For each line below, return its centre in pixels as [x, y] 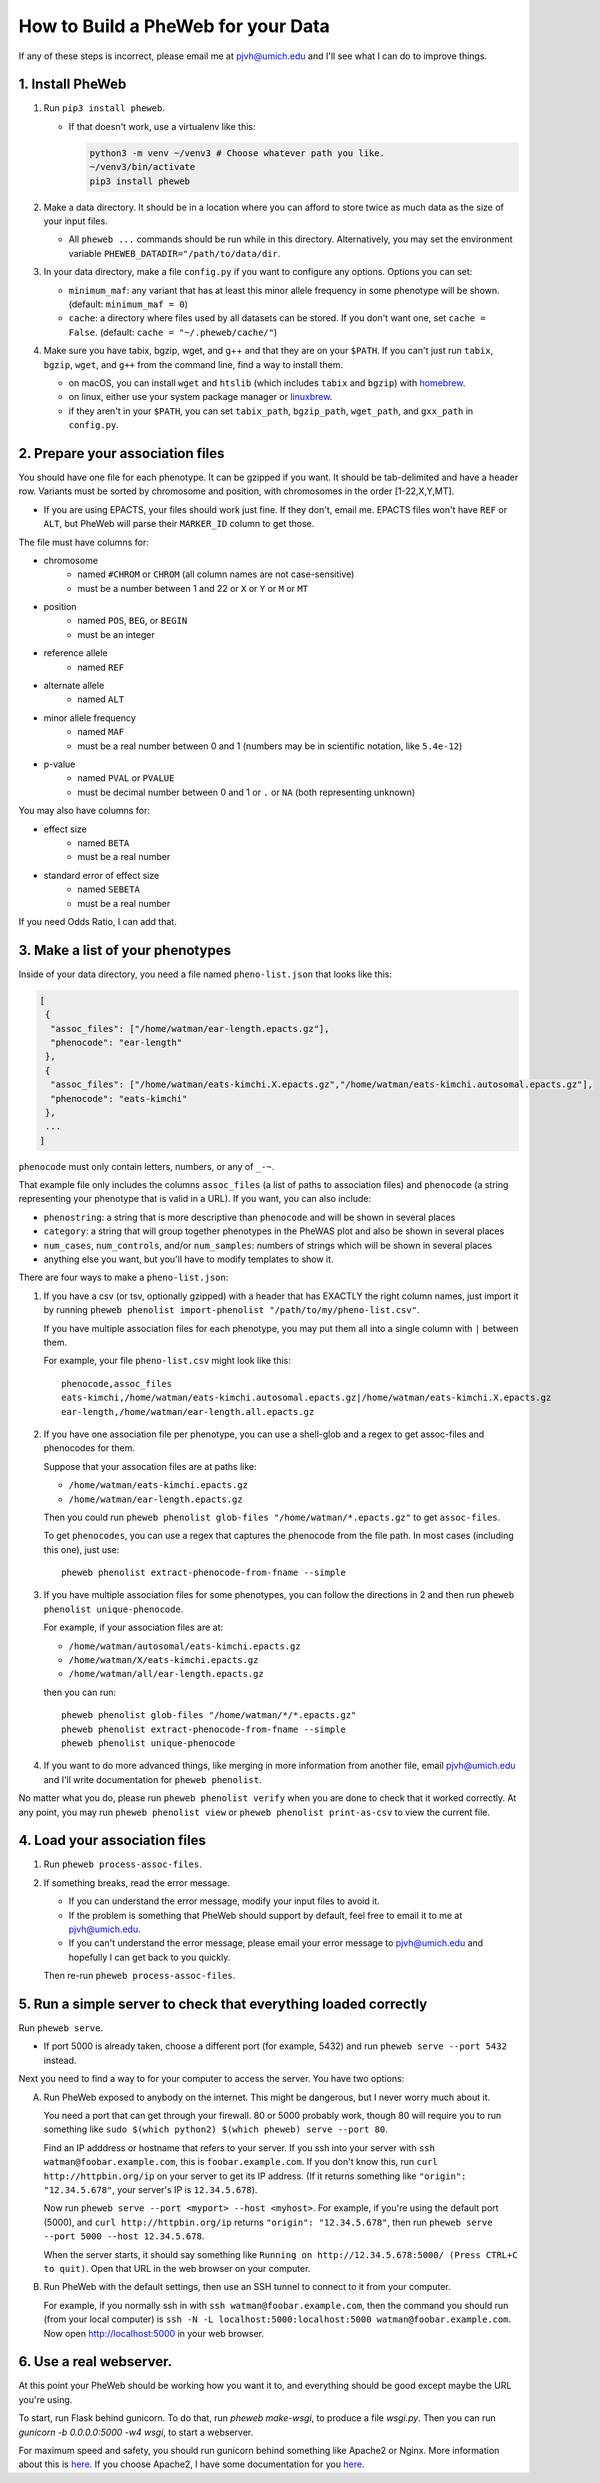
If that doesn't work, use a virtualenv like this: [162, 126]
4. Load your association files [112, 1840]
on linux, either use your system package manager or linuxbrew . [200, 397]
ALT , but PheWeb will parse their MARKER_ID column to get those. [179, 524]
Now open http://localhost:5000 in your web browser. [154, 2333]
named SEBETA [108, 889]
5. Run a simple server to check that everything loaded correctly [223, 2003]
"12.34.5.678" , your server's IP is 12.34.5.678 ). [150, 2189]
